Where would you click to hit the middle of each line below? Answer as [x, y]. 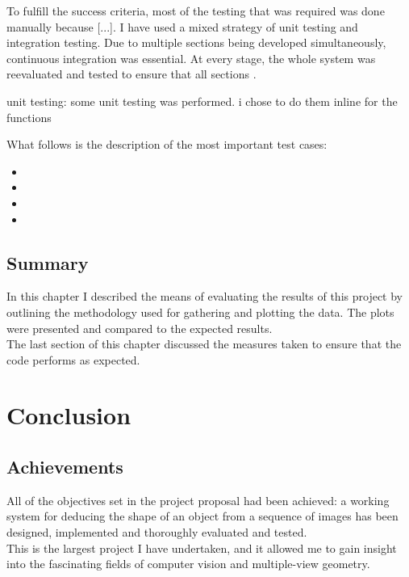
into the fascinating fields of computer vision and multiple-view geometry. [188, 564]
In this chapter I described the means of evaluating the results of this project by [204, 296]
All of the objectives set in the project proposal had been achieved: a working [198, 500]
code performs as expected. [73, 359]
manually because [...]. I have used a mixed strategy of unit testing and [182, 26]
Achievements [65, 467]
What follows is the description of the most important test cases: [167, 144]
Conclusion [69, 415]
